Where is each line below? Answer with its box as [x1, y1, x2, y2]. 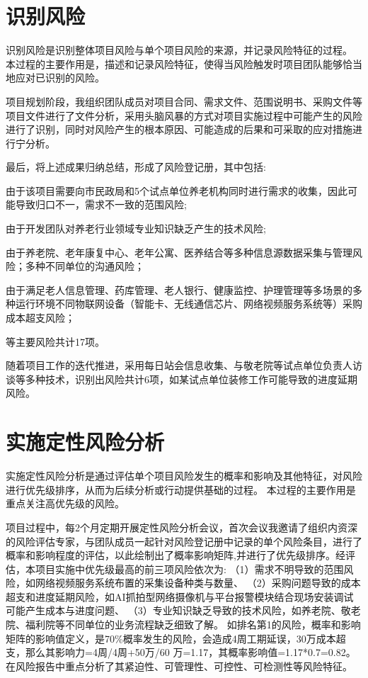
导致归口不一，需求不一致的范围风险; [15, 197, 187, 212]
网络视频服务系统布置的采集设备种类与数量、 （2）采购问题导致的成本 [35, 575, 361, 590]
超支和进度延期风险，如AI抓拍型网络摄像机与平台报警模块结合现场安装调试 [6, 589, 354, 604]
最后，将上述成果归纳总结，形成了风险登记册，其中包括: [6, 159, 266, 174]
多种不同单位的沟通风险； [25, 259, 144, 273]
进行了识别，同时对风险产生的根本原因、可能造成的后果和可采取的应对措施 [6, 122, 352, 137]
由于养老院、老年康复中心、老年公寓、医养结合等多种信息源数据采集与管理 [6, 244, 352, 259]
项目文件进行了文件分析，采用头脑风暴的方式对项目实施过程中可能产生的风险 [6, 108, 362, 123]
